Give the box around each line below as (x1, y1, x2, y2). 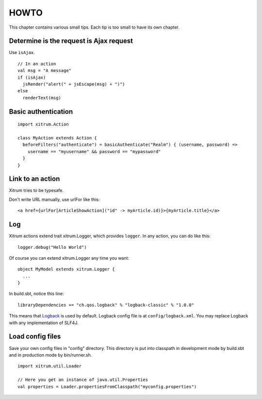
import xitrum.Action (17, 121, 69, 127)
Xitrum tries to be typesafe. (9, 188, 64, 193)
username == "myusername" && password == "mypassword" (27, 149, 161, 154)
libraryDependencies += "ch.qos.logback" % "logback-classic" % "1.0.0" (17, 302, 194, 308)
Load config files (9, 332, 61, 341)
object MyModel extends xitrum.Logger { (17, 266, 115, 272)
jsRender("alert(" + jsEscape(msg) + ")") (22, 82, 126, 87)
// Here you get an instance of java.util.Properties (17, 377, 148, 382)
